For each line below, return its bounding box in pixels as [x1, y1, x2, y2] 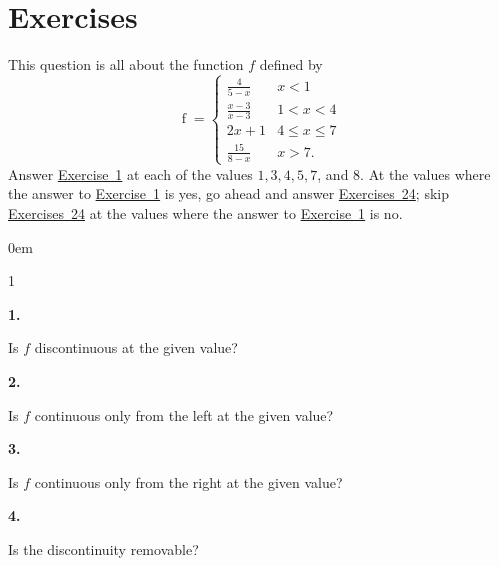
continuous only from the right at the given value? [34, 471, 343, 492]
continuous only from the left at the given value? [34, 404, 334, 425]
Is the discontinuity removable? [8, 538, 199, 559]
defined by [259, 54, 323, 75]
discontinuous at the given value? [34, 337, 238, 358]
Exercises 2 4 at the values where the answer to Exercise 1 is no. [8, 203, 403, 224]
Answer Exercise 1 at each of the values [8, 163, 253, 184]
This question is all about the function [8, 54, 244, 75]
